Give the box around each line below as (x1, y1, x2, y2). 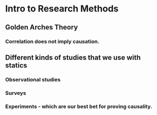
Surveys (5, 89, 26, 96)
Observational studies (5, 76, 61, 83)
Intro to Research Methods (5, 3, 119, 14)
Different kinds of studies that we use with (5, 53, 141, 61)
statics (5, 61, 28, 69)
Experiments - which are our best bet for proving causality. (5, 103, 152, 110)
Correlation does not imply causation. (5, 38, 100, 45)
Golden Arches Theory (5, 23, 78, 31)
